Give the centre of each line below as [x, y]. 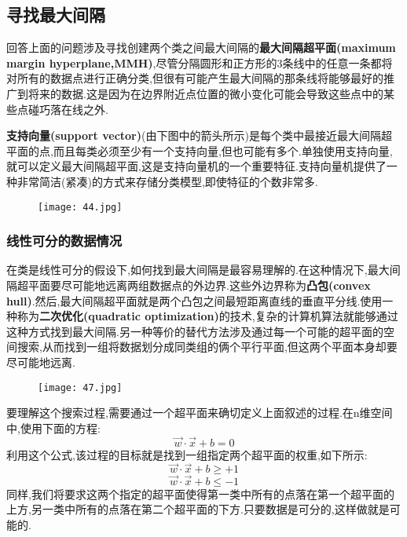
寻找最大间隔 [56, 15]
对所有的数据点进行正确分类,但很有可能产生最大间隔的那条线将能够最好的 [195, 78]
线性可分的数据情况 [64, 241]
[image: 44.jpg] [80, 207]
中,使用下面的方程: [53, 427]
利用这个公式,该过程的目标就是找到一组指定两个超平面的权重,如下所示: [187, 454]
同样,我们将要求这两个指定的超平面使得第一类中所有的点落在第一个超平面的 [200, 493]
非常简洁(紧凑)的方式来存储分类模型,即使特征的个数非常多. [167, 181]
